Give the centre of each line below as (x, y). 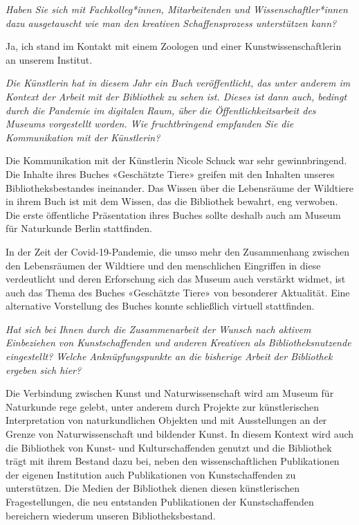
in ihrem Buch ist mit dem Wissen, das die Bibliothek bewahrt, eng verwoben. (172, 201)
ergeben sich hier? (44, 370)
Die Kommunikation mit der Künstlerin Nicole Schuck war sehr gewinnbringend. (176, 160)
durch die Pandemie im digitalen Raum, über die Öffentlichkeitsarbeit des (161, 110)
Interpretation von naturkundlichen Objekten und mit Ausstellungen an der (166, 420)
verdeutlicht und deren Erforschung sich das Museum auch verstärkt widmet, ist (176, 279)
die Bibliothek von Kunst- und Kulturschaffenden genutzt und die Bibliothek (169, 447)
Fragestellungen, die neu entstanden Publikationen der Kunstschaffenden (160, 501)
